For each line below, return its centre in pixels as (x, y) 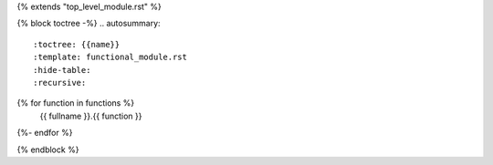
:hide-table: (62, 70)
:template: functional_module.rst (110, 57)
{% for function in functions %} (76, 103)
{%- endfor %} (45, 133)
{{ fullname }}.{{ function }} (91, 116)
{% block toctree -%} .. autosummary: (89, 24)
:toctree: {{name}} (77, 44)
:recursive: (60, 82)
